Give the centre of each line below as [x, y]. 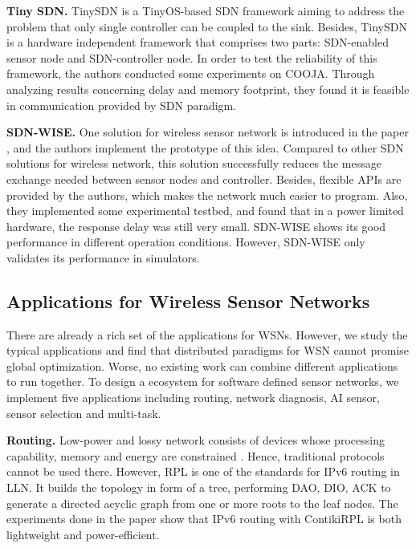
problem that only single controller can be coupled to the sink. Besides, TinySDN [207, 26]
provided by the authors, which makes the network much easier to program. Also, [207, 195]
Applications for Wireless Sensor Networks [188, 300]
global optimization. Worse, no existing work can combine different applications [202, 365]
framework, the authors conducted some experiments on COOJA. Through [191, 73]
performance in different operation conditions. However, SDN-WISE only [186, 242]
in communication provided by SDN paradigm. [122, 105]
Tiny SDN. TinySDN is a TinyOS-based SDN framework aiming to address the [206, 10]
